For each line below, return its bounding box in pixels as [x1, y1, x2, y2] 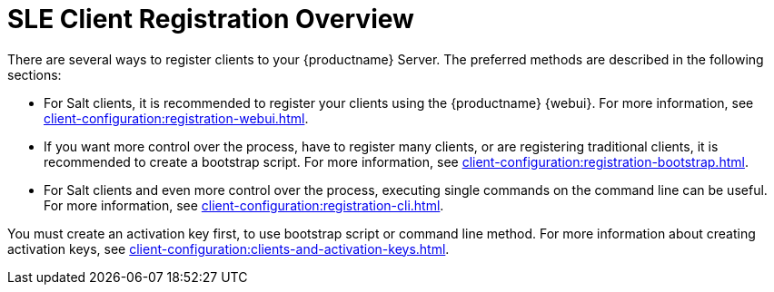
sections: [7, 66, 62, 83]
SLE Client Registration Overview [7, 4, 414, 34]
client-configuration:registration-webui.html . [44, 110, 309, 126]
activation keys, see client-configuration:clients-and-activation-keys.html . [7, 240, 450, 257]
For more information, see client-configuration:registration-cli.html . [44, 197, 444, 213]
